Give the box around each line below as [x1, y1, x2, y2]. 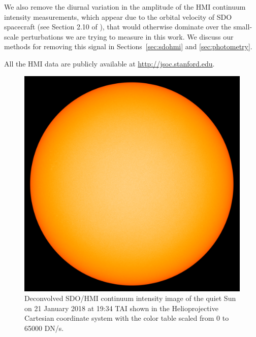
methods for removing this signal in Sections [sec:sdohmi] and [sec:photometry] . [4, 41, 252, 52]
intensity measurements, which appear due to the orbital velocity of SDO [4, 11, 232, 22]
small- [233, 21, 252, 32]
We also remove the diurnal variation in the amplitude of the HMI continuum [4, 2, 246, 12]
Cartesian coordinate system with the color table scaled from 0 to [24, 313, 229, 323]
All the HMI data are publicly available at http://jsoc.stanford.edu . [4, 58, 215, 69]
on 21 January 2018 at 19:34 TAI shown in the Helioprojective [24, 302, 218, 313]
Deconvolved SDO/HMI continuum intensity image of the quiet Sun [24, 293, 236, 304]
